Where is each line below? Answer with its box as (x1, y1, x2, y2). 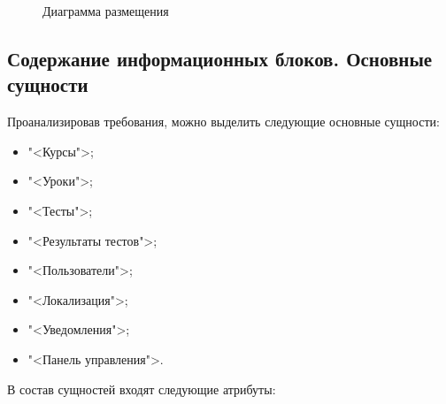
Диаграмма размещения (42, 2, 169, 19)
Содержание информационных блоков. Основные (7, 44, 433, 72)
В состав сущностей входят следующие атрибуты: (7, 379, 276, 398)
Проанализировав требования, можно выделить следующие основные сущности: (7, 112, 440, 131)
